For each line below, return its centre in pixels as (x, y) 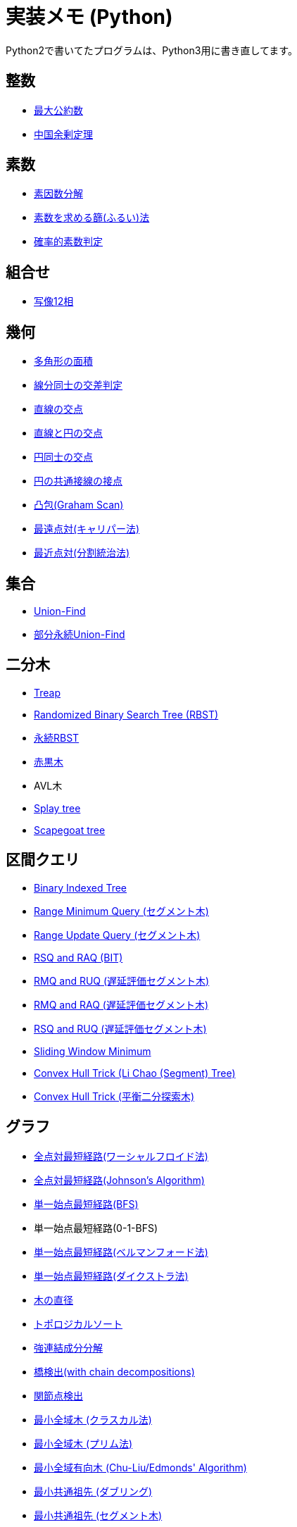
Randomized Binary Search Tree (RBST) (126, 714)
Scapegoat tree (70, 830)
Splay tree (57, 808)
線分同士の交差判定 (78, 385)
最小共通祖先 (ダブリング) (93, 1491)
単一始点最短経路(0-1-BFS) (96, 1228)
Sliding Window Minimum (93, 1051)
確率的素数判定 (68, 242)
